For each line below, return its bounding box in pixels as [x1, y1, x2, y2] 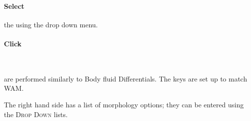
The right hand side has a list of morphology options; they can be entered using [4, 99, 244, 109]
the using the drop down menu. [4, 19, 98, 29]
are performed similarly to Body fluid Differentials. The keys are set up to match [4, 73, 247, 83]
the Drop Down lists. [4, 109, 68, 119]
